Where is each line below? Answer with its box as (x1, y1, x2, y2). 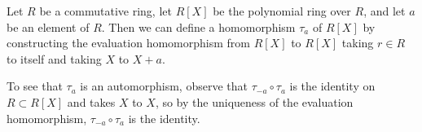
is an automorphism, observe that (80, 77, 248, 95)
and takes (67, 93, 116, 110)
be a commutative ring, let (39, 2, 172, 19)
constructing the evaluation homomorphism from (7, 34, 250, 51)
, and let (363, 2, 406, 19)
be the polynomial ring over (213, 2, 351, 19)
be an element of (7, 18, 90, 35)
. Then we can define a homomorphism (101, 18, 296, 35)
